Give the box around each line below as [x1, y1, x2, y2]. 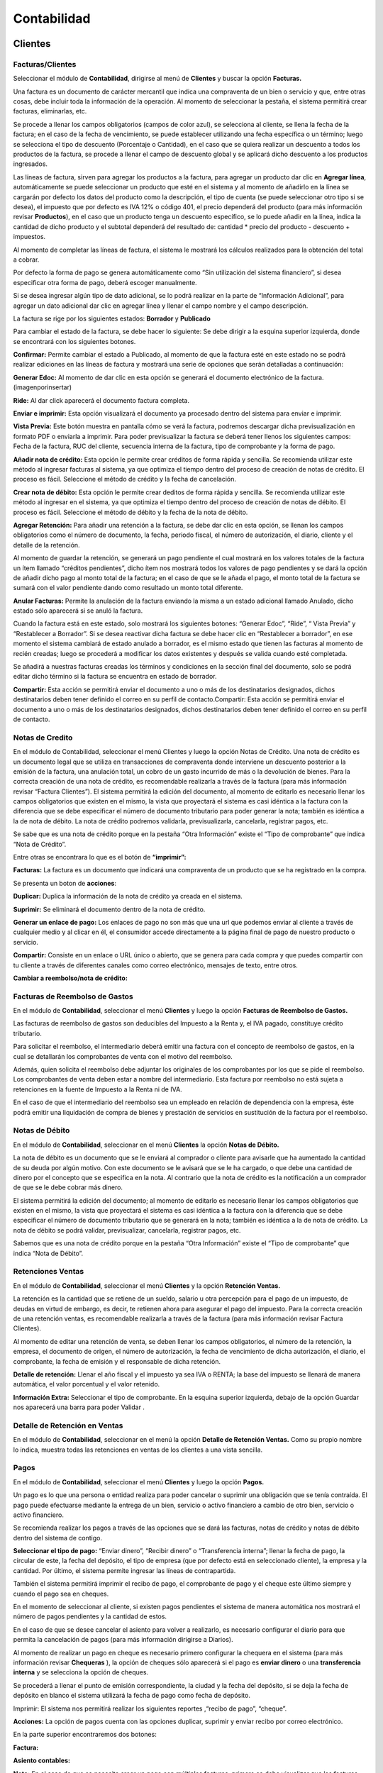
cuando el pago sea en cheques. [13, 1589, 109, 1598]
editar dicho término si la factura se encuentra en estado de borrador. [13, 672, 217, 681]
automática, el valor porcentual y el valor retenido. [13, 1380, 160, 1389]
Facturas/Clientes [13, 59, 77, 69]
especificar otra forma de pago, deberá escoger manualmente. [13, 278, 198, 287]
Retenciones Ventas [13, 1267, 84, 1277]
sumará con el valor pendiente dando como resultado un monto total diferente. [13, 584, 243, 592]
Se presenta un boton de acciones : [13, 879, 117, 887]
